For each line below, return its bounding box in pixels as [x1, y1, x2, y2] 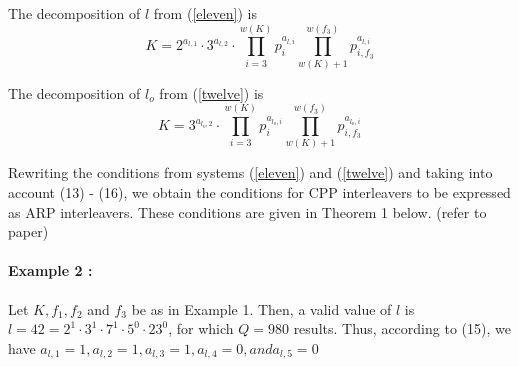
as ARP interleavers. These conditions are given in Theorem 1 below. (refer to [8, 201, 487, 222]
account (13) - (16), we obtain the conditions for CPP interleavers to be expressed [8, 182, 511, 203]
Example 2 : [8, 260, 93, 281]
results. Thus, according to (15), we [293, 318, 511, 339]
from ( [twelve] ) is [159, 82, 264, 103]
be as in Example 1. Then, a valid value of [131, 298, 392, 319]
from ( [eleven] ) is [153, 3, 258, 23]
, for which [168, 318, 234, 339]
